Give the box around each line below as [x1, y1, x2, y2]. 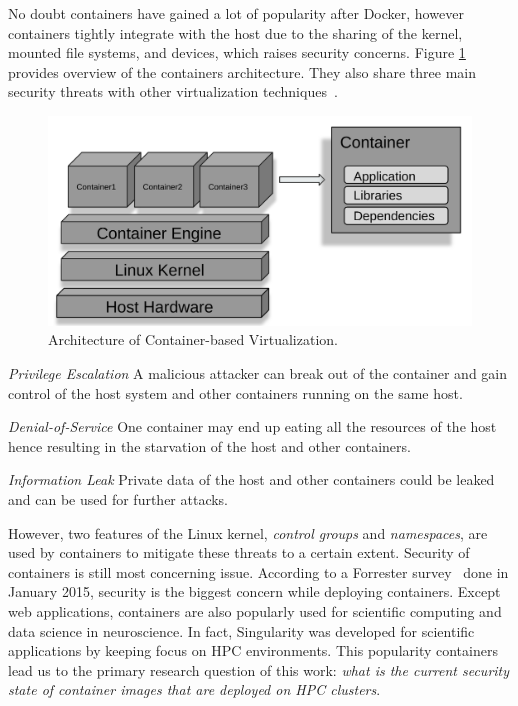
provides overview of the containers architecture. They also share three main [8, 61, 476, 82]
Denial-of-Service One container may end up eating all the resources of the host [8, 416, 497, 437]
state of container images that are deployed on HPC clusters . [8, 679, 381, 700]
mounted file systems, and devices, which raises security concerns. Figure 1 [8, 42, 466, 63]
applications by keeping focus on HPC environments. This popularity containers [8, 640, 498, 661]
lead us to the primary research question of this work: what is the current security [8, 659, 510, 680]
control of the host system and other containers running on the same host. [8, 382, 463, 403]
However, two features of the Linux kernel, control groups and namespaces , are [8, 522, 488, 543]
